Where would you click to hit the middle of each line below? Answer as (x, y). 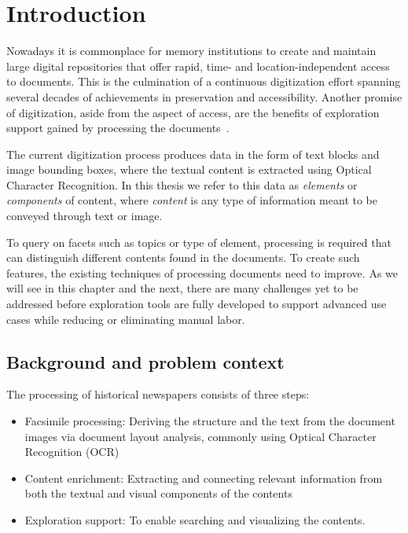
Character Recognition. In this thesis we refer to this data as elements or (182, 184)
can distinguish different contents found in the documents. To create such (183, 257)
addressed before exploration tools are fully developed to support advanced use (197, 304)
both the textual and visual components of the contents (158, 493)
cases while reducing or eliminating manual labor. (126, 319)
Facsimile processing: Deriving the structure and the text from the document (210, 421)
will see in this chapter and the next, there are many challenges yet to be (182, 288)
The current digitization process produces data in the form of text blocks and (193, 154)
